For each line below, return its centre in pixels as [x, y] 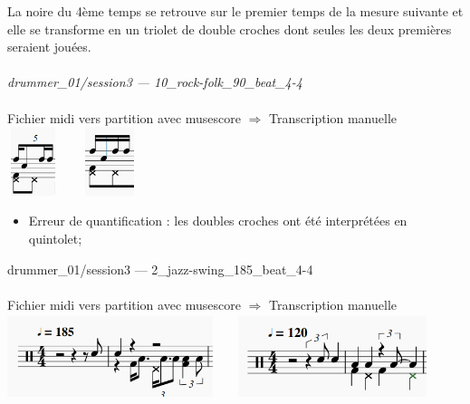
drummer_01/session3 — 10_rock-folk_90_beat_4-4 [155, 82]
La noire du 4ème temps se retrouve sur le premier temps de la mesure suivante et [235, 11]
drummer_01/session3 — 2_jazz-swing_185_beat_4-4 [160, 269]
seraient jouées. [49, 47]
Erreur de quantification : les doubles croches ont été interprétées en [218, 221]
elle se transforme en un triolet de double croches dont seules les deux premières [230, 29]
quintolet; [55, 238]
